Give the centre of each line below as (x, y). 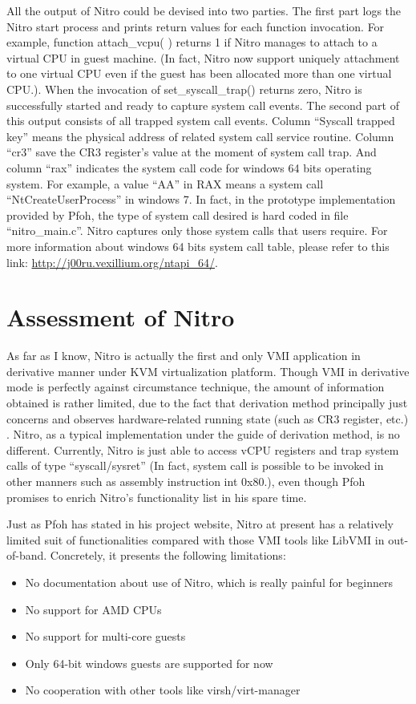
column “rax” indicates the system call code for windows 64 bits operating (189, 167)
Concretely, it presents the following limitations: (168, 555)
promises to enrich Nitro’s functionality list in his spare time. (157, 497)
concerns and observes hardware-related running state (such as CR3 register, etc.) (208, 418)
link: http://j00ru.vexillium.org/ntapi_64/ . (112, 262)
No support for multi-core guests (105, 636)
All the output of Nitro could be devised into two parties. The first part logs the (204, 10)
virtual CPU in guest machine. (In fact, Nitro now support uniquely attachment (203, 57)
